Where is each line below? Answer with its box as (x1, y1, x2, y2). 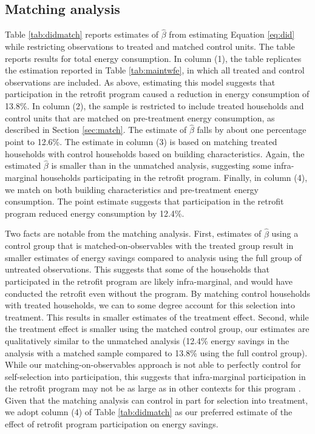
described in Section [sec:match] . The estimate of (5, 123, 187, 136)
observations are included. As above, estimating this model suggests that (5, 75, 276, 88)
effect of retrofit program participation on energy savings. (5, 418, 218, 430)
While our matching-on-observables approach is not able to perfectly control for (5, 358, 301, 371)
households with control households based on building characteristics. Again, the (5, 147, 305, 160)
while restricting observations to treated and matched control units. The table (5, 40, 295, 53)
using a (271, 227, 299, 240)
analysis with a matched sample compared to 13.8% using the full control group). (5, 346, 308, 359)
